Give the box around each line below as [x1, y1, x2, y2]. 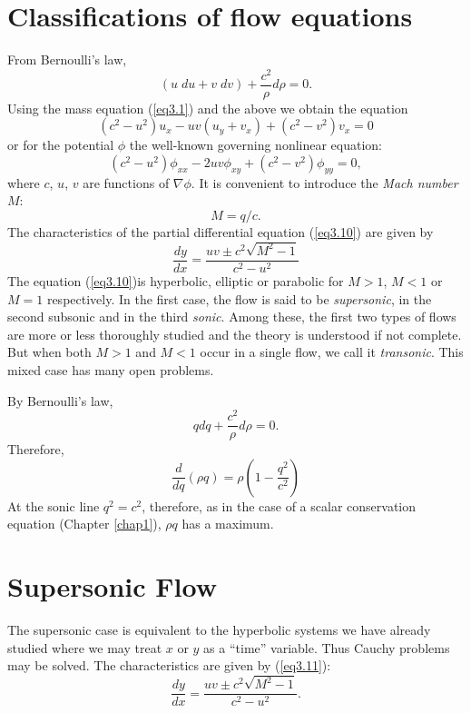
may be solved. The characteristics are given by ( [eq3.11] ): [7, 656, 331, 675]
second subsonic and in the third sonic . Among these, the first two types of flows [7, 307, 456, 326]
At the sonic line [7, 496, 100, 515]
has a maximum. [182, 514, 274, 533]
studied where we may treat [7, 638, 162, 657]
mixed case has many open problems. [7, 360, 214, 379]
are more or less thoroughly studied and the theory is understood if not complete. [7, 324, 462, 343]
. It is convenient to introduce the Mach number [191, 173, 458, 192]
